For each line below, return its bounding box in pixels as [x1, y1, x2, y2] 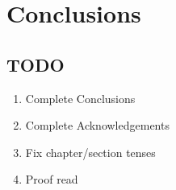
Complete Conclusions [25, 89, 136, 106]
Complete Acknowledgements [25, 117, 170, 134]
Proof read [25, 171, 78, 188]
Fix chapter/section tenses [25, 143, 156, 160]
